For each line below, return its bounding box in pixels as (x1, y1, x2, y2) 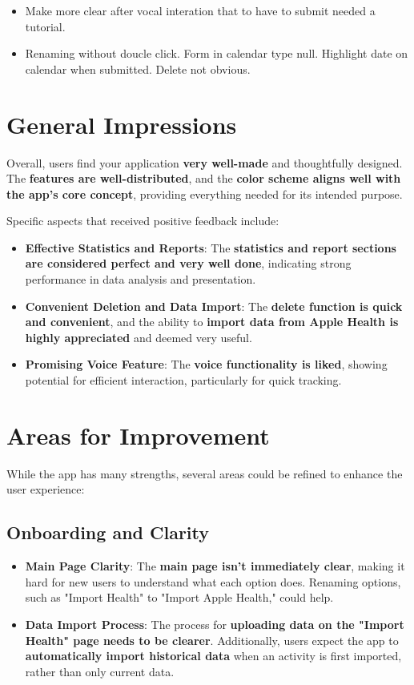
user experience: (6, 481, 85, 498)
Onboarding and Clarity (6, 520, 210, 545)
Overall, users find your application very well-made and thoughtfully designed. (6, 154, 403, 171)
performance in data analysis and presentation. (25, 271, 256, 288)
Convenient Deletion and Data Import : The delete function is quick (25, 297, 403, 314)
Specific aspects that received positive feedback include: (6, 212, 279, 229)
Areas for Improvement (6, 418, 270, 451)
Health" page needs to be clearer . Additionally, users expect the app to (25, 631, 399, 648)
